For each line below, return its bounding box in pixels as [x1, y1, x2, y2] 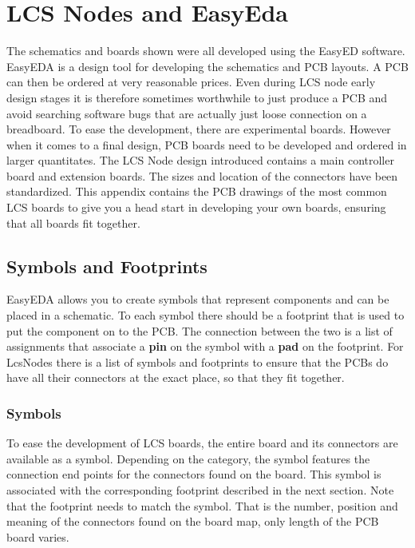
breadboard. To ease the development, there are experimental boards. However [6, 121, 391, 137]
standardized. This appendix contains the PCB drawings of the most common [6, 183, 387, 200]
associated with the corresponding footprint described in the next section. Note [6, 482, 394, 498]
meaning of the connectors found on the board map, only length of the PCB [6, 513, 379, 530]
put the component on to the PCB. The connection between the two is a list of [6, 322, 393, 339]
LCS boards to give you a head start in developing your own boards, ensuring [6, 199, 386, 216]
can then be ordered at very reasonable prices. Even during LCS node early [6, 73, 376, 90]
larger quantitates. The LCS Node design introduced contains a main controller [6, 152, 394, 169]
